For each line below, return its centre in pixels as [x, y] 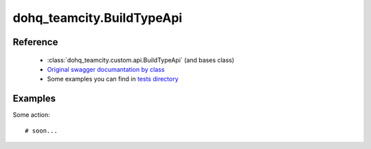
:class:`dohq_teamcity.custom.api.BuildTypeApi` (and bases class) [141, 60]
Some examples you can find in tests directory [113, 79]
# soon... [41, 131]
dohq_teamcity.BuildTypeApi [98, 18]
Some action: [32, 115]
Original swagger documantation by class [106, 69]
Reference [35, 42]
